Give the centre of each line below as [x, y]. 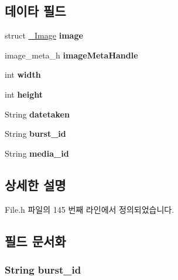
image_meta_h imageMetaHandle [71, 55]
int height [24, 94]
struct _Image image [44, 35]
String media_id [37, 153]
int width [23, 75]
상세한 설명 [35, 184]
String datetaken [37, 114]
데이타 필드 [35, 11]
